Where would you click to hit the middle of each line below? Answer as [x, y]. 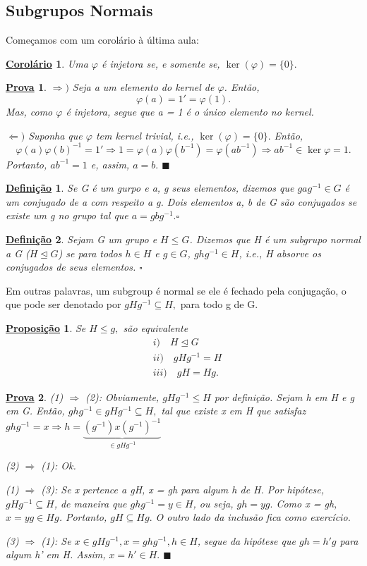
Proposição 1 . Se [46, 328]
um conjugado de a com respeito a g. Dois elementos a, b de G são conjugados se [181, 201]
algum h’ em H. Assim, [56, 554]
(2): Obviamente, [122, 396]
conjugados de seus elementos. [71, 267]
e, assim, [110, 164]
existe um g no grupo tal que [67, 215]
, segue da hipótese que [246, 540]
